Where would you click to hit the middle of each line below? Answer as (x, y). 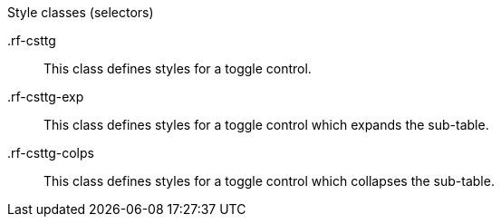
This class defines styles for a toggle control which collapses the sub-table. (269, 181)
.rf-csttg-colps (51, 153)
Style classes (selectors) (81, 12)
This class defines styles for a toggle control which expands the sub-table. (266, 125)
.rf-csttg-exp (46, 97)
